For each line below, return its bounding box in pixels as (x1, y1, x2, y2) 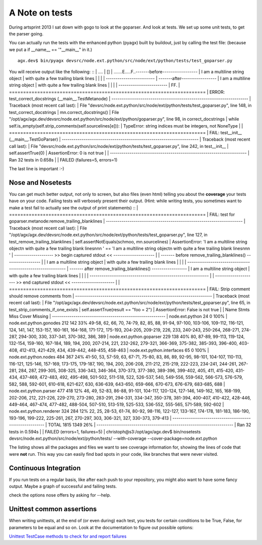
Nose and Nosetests (9, 178, 72, 187)
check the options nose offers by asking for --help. (9, 492, 111, 498)
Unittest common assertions (9, 505, 97, 513)
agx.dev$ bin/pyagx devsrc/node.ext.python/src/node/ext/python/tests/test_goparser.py (17, 58, 233, 64)
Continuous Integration (9, 464, 81, 472)
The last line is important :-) (9, 165, 65, 172)
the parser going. (9, 31, 44, 36)
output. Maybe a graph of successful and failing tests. (9, 483, 117, 489)
